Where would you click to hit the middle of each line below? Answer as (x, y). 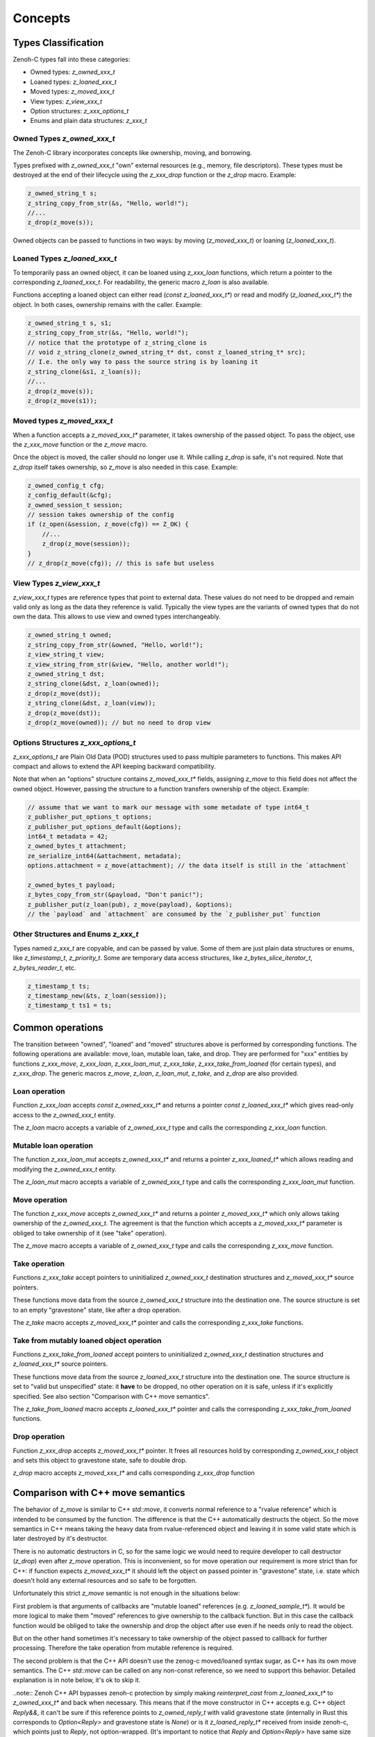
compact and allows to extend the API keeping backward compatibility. (114, 766)
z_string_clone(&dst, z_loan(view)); (92, 703)
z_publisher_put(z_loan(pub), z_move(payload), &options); (130, 904)
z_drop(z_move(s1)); (62, 401)
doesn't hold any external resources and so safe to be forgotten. (105, 1580)
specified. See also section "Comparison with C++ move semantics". (111, 1396)
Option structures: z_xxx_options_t (80, 111)
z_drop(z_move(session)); (86, 544)
